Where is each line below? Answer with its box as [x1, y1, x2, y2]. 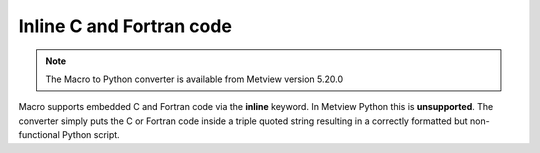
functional [18, 129, 60, 141]
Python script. [61, 129, 120, 141]
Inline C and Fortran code [18, 15, 232, 37]
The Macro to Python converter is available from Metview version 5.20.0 [45, 73, 344, 85]
